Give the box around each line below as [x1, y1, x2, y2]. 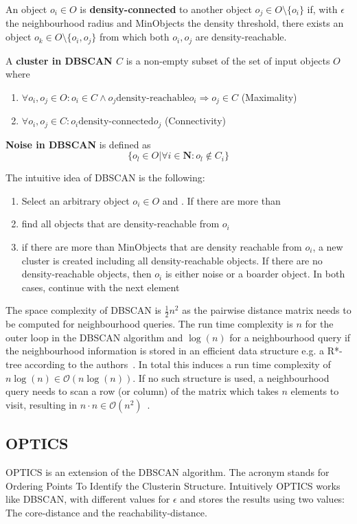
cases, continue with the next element [21, 280, 180, 294]
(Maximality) [241, 89, 297, 104]
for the [305, 317, 334, 331]
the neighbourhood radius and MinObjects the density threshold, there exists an [5, 16, 344, 30]
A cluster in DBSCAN [5, 53, 113, 67]
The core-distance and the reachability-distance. [5, 505, 207, 519]
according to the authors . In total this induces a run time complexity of [25, 356, 331, 371]
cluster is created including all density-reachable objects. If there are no [21, 253, 323, 267]
